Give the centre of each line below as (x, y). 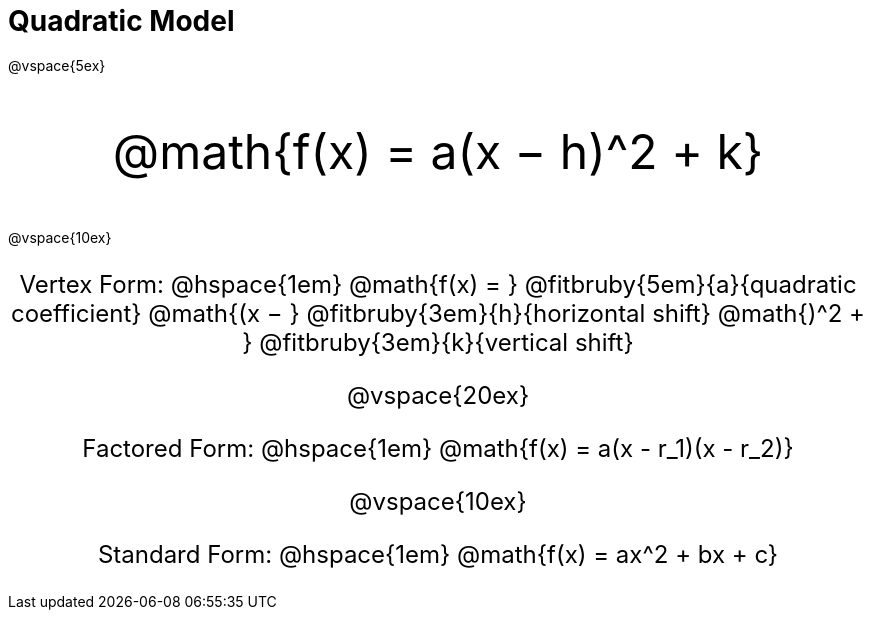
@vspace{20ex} (438, 395)
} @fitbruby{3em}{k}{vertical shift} (438, 342)
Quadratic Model (121, 21)
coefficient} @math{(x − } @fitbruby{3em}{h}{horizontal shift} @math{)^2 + (438, 313)
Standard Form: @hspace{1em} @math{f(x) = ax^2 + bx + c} (438, 554)
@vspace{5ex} (57, 65)
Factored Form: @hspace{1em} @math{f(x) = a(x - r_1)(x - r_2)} (438, 448)
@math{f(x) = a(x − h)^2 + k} (438, 151)
